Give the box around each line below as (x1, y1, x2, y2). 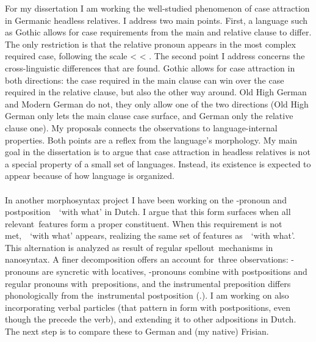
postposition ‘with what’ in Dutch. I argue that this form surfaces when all (5, 205, 291, 218)
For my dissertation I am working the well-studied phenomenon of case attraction (5, 2, 310, 14)
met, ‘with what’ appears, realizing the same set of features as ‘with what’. (5, 229, 295, 242)
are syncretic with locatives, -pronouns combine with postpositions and (41, 265, 307, 278)
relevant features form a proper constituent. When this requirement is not (5, 217, 282, 230)
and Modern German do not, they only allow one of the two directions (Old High (5, 97, 309, 110)
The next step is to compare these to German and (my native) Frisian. (5, 325, 269, 338)
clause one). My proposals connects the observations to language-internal (5, 121, 278, 134)
